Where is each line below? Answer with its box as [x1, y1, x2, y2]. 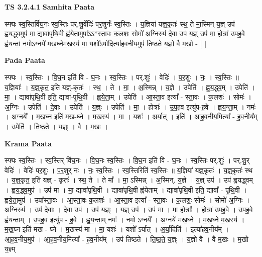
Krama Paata [5, 138, 52, 148]
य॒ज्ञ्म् [5, 243, 16, 254]
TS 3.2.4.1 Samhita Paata [5, 2, 95, 12]
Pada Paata [5, 55, 45, 65]
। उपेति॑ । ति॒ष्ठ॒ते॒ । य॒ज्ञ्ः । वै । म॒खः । [5, 121, 108, 131]
